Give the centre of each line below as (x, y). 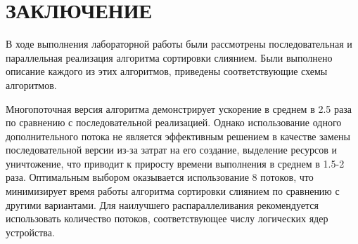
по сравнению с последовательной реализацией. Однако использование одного (174, 122)
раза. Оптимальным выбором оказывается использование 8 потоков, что (160, 177)
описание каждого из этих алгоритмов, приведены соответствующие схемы (167, 71)
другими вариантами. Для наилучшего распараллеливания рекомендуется (162, 204)
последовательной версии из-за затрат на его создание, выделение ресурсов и (172, 150)
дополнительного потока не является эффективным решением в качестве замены (178, 136)
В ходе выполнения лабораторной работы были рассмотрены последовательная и (179, 44)
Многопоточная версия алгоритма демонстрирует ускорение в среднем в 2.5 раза (179, 108)
